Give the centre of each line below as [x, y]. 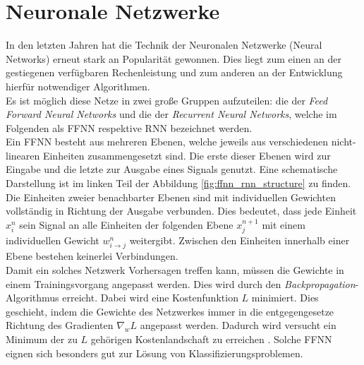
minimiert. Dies [285, 298]
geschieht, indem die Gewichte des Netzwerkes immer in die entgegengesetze [170, 311]
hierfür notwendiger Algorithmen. [78, 86]
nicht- [344, 142]
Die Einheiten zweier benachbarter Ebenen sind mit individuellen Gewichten [171, 197]
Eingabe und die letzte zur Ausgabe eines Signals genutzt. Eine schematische [172, 169]
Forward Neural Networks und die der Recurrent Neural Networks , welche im [171, 114]
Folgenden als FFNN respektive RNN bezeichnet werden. [129, 127]
